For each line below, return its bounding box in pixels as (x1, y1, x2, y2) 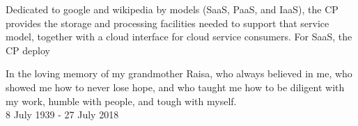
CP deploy (6, 42, 50, 57)
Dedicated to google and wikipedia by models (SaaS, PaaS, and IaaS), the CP (6, 2, 338, 16)
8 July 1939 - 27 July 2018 (6, 107, 119, 122)
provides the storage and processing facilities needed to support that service (6, 15, 329, 30)
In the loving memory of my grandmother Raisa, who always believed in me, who (6, 66, 352, 81)
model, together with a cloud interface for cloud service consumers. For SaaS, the (6, 29, 352, 44)
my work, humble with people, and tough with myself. (6, 93, 237, 108)
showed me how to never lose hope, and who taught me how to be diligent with (6, 79, 345, 94)
